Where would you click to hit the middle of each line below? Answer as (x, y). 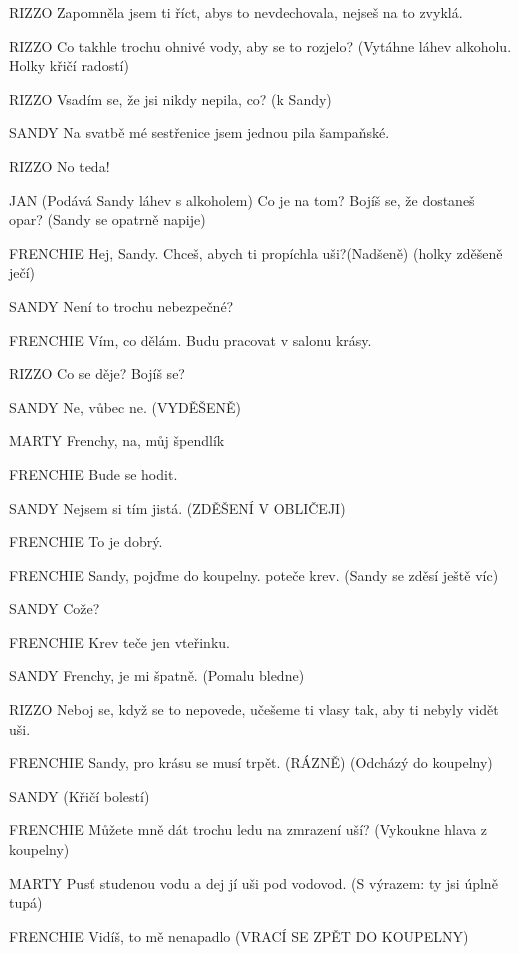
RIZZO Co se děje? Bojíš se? (97, 373)
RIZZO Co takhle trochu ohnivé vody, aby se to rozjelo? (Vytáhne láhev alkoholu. (260, 45)
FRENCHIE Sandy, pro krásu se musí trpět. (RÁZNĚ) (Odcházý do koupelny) (251, 762)
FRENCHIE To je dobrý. (86, 541)
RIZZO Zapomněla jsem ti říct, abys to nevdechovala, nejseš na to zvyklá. (236, 12)
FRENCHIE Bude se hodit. (93, 473)
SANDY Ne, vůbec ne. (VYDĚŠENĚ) (125, 406)
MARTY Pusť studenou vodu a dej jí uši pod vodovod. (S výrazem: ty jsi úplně (253, 882)
